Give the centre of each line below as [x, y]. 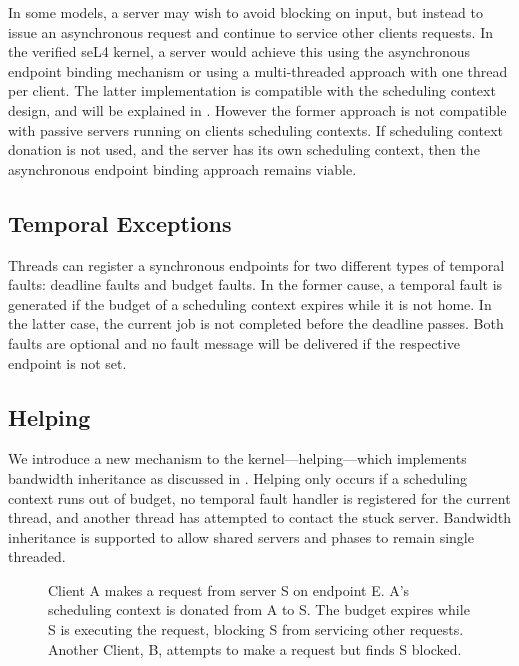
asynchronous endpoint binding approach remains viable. [182, 168]
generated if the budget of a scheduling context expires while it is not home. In [250, 303]
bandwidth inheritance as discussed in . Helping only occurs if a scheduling [238, 477]
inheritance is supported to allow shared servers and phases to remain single [241, 536]
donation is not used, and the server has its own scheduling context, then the [244, 149]
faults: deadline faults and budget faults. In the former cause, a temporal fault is [255, 284]
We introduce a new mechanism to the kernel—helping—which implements [237, 458]
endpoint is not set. [67, 362]
